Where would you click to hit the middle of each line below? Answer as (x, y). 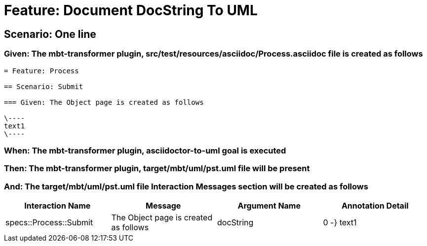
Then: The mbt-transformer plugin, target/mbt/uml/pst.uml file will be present (157, 169)
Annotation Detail (375, 206)
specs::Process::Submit (49, 223)
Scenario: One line (50, 34)
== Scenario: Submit (44, 86)
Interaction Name (58, 206)
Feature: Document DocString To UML (131, 10)
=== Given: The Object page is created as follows (104, 102)
